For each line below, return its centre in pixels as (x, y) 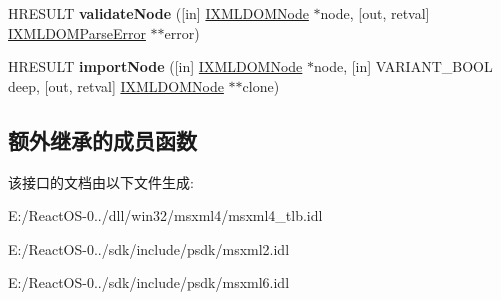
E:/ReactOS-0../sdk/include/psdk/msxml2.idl (149, 248)
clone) (261, 85)
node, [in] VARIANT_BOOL (403, 66)
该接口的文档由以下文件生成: (101, 181)
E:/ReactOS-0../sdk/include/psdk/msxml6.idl (149, 282)
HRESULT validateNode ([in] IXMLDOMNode (158, 13)
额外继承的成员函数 (102, 139)
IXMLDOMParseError (77, 32)
